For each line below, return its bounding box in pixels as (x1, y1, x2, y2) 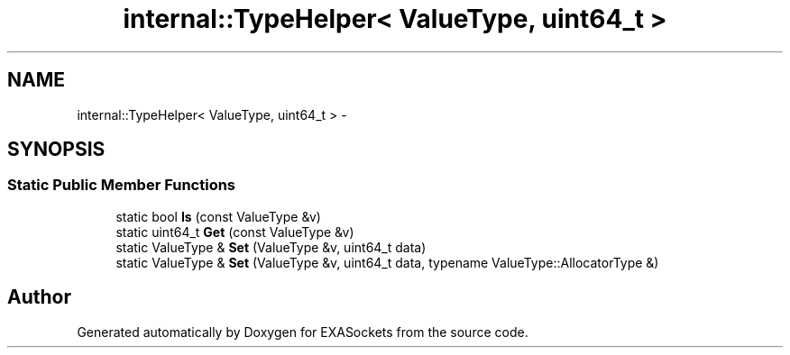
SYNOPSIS (7, 138, 106, 161)
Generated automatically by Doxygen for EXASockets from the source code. (77, 323, 528, 340)
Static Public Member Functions (7, 176, 236, 195)
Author (7, 286, 71, 309)
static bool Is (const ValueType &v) (115, 208, 321, 224)
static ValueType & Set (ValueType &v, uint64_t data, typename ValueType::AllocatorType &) (115, 254, 659, 270)
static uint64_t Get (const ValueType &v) (115, 223, 354, 240)
